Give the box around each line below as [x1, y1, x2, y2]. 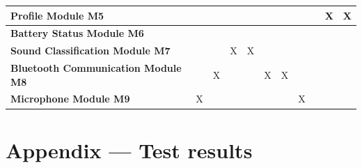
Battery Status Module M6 [10, 26, 144, 40]
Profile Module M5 [10, 8, 104, 22]
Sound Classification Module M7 [10, 43, 171, 58]
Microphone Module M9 [10, 91, 130, 106]
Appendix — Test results [6, 135, 253, 164]
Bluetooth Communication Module [10, 61, 182, 75]
